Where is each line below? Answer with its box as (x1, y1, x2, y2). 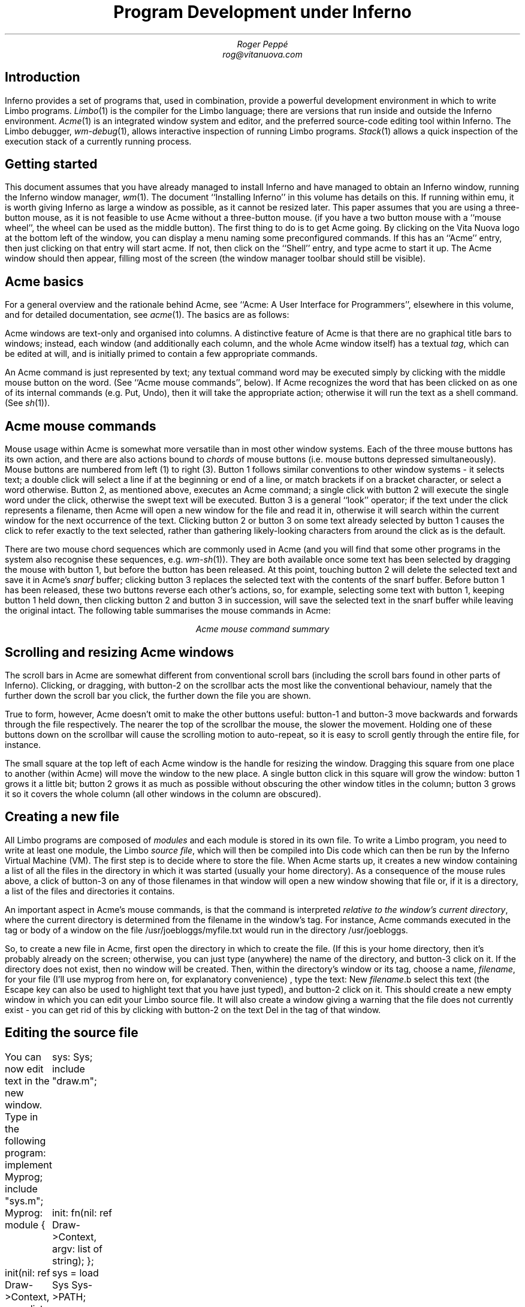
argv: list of (52, 1242, 103, 1255)
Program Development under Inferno (113, 2, 412, 22)
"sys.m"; (5, 1194, 44, 1207)
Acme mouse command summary (195, 624, 330, 635)
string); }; (52, 1254, 94, 1267)
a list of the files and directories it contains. (5, 885, 175, 896)
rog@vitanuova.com (222, 49, 303, 59)
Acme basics (5, 274, 84, 289)
